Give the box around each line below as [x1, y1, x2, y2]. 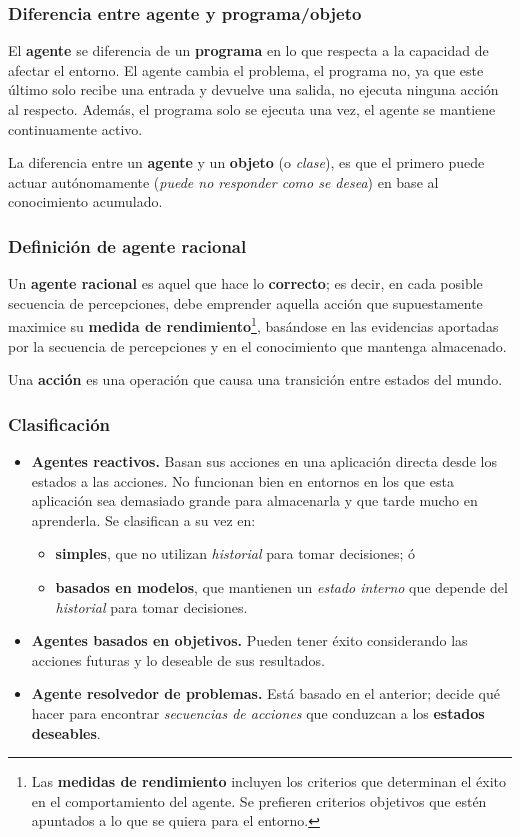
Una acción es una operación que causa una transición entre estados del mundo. [8, 369, 503, 390]
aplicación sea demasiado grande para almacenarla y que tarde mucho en [31, 490, 478, 511]
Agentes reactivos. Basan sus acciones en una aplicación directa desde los [31, 451, 497, 472]
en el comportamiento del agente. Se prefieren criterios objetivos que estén [31, 790, 487, 811]
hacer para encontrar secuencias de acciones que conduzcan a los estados [31, 702, 485, 723]
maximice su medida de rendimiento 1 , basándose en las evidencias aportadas [8, 313, 499, 337]
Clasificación [8, 411, 111, 436]
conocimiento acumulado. [8, 191, 163, 212]
